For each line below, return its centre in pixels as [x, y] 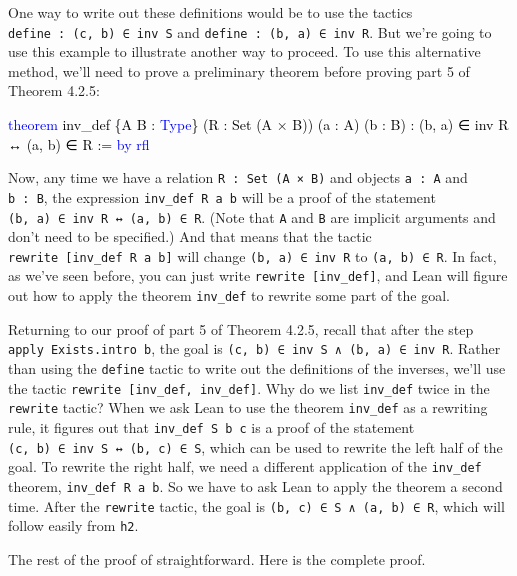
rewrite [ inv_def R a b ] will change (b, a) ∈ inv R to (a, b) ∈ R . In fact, [252, 255]
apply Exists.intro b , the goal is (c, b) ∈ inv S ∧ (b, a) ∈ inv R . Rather [254, 348]
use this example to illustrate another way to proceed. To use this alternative [244, 51]
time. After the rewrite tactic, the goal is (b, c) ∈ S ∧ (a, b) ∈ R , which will [256, 505]
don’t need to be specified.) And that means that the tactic [190, 236]
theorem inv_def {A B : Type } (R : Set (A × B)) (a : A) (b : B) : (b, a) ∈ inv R [258, 124]
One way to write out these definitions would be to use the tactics [210, 12]
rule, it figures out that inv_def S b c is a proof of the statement [211, 426]
